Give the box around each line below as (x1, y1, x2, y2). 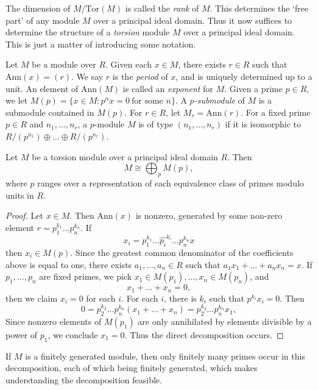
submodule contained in (5, 105, 94, 118)
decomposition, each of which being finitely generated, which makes (5, 361, 258, 374)
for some (132, 97, 163, 106)
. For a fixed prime (241, 105, 311, 118)
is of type (138, 118, 174, 130)
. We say (71, 69, 104, 82)
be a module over (32, 58, 96, 71)
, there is (164, 291, 197, 304)
